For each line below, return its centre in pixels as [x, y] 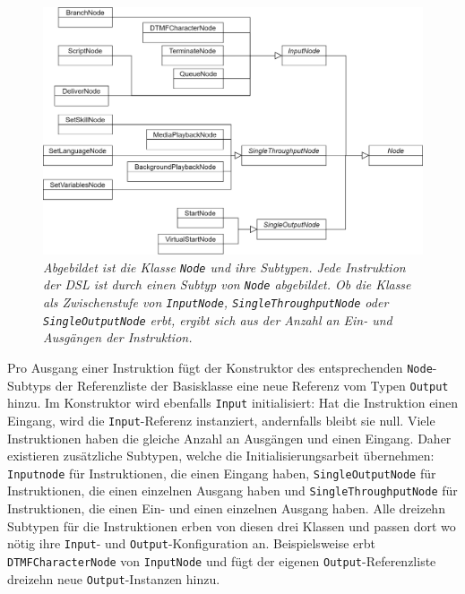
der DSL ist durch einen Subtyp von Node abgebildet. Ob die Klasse [227, 284]
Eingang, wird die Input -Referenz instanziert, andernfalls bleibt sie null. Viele [221, 420]
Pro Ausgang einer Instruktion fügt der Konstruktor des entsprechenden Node [220, 367]
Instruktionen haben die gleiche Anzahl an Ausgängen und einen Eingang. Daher [229, 438]
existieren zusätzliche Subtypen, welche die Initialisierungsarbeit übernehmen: [221, 456]
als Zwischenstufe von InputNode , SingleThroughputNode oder [216, 302]
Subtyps [30, 385]
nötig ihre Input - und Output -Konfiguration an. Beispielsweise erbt [192, 543]
